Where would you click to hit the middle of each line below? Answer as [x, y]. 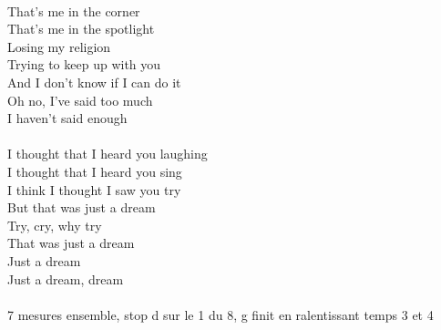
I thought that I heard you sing [95, 171]
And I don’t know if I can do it [94, 82]
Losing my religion [59, 46]
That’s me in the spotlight [81, 29]
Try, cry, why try [55, 225]
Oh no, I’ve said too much [80, 100]
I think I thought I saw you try [94, 189]
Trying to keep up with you [84, 64]
